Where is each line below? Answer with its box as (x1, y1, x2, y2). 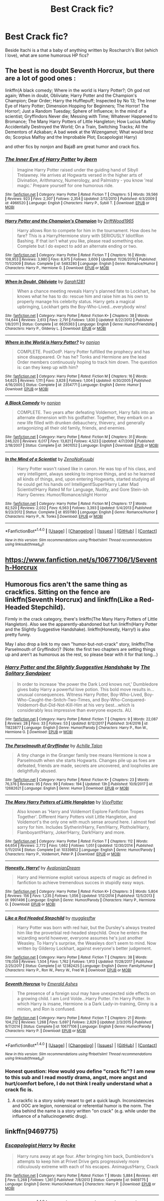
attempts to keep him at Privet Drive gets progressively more (17, 1158, 139, 1164)
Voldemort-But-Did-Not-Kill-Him (17, 702, 82, 708)
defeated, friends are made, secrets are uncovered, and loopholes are (17, 763, 158, 769)
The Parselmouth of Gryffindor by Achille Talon (5, 743, 102, 748)
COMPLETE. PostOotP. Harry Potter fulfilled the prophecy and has (17, 349, 150, 355)
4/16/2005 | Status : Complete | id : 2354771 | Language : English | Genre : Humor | (5, 383, 142, 387)
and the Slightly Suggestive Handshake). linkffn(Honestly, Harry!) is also (5, 626, 150, 632)
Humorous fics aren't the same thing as (5, 580, 128, 588)
